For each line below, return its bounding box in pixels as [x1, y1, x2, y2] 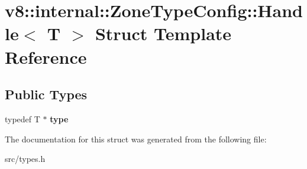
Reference [5, 44, 87, 69]
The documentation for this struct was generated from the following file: [5, 132, 267, 145]
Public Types [5, 85, 88, 103]
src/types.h [5, 152, 46, 165]
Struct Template [95, 21, 232, 45]
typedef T [5, 112, 40, 125]
